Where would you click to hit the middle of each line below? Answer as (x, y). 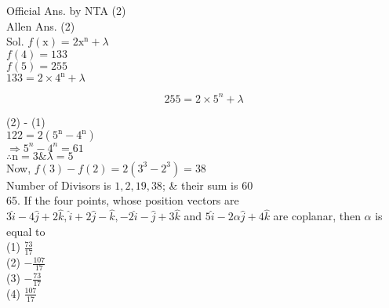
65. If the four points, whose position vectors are (123, 200)
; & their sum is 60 (207, 185)
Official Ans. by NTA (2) (66, 10)
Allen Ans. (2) (41, 25)
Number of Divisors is (59, 185)
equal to (26, 231)
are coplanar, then (317, 216)
